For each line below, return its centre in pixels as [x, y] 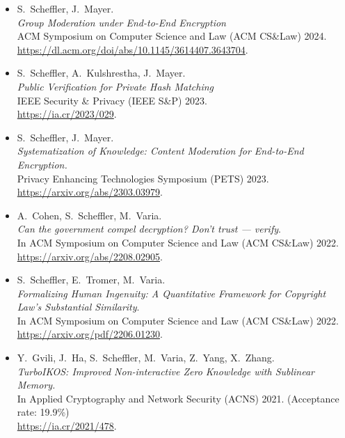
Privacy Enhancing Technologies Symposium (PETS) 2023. [143, 178]
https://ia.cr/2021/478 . [67, 426]
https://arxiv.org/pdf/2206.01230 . [90, 334]
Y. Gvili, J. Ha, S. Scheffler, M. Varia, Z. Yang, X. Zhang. [146, 358]
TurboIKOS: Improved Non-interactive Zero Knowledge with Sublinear [166, 371]
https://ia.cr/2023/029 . [67, 114]
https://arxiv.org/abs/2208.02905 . [90, 256]
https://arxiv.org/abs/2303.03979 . [90, 192]
